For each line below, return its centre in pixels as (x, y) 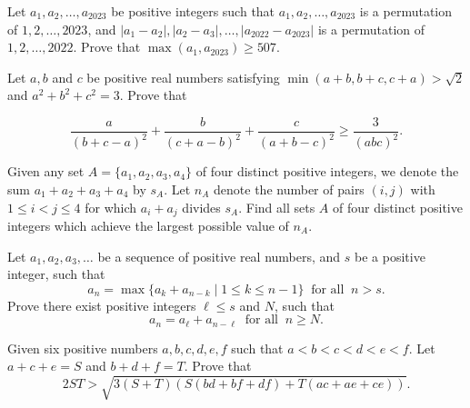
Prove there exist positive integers (102, 305)
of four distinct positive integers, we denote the (327, 171)
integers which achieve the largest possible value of (148, 226)
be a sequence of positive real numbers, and (219, 256)
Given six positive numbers (83, 348)
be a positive (390, 256)
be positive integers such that (193, 11)
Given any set (46, 171)
